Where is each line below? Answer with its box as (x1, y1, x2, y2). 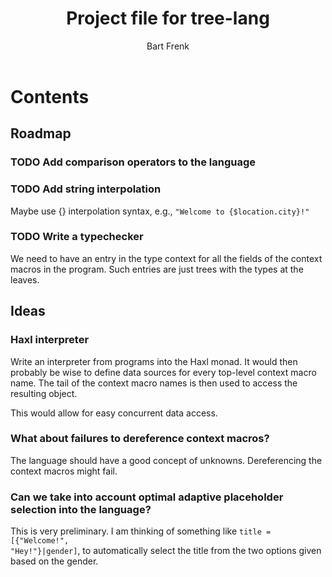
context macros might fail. (10, 465, 118, 477)
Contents (10, 85, 90, 108)
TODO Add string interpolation (10, 182, 162, 196)
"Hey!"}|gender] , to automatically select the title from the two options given (10, 545, 322, 557)
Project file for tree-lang (66, 7, 270, 30)
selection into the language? (10, 502, 152, 516)
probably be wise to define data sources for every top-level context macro (10, 366, 317, 378)
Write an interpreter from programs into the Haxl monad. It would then (10, 355, 298, 367)
